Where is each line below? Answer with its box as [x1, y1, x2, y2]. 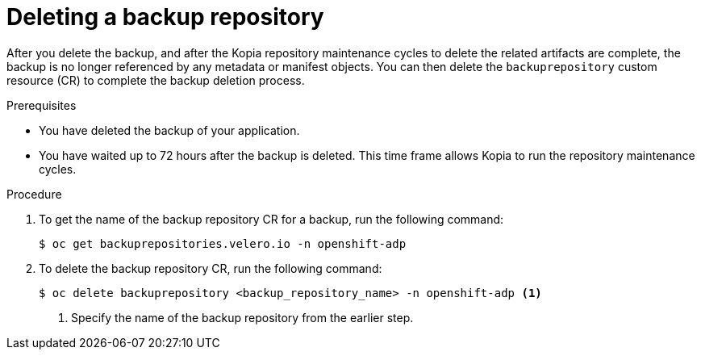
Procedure [6, 186, 62, 201]
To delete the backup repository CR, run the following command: [39, 261, 382, 275]
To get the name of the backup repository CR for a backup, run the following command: [39, 212, 504, 226]
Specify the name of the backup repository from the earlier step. [71, 310, 414, 325]
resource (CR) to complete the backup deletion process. [6, 73, 305, 87]
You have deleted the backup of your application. [39, 123, 300, 137]
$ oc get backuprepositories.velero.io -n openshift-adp [39, 237, 407, 250]
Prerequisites [6, 98, 77, 112]
